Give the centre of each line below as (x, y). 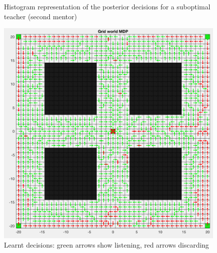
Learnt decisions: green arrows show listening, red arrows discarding (107, 245)
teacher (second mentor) (40, 16)
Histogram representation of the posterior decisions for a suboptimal (107, 6)
